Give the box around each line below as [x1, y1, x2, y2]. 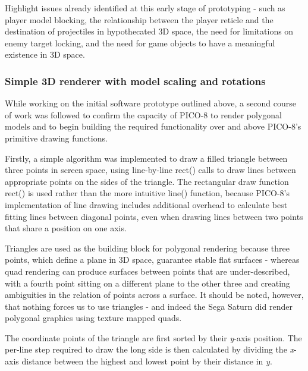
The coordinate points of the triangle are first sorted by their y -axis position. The [5, 331, 302, 344]
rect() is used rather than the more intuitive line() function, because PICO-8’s [5, 187, 290, 199]
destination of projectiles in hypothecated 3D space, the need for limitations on [5, 25, 294, 37]
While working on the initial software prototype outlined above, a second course [5, 97, 297, 109]
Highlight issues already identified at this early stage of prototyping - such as [5, 2, 285, 14]
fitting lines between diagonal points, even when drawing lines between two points [5, 210, 303, 222]
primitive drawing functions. [5, 131, 108, 144]
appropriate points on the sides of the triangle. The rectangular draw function [5, 175, 289, 187]
